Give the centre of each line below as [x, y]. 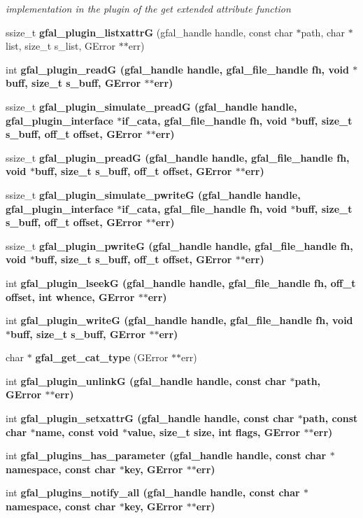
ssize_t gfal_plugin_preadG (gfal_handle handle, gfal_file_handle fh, [178, 157]
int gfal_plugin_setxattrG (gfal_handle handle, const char [150, 418]
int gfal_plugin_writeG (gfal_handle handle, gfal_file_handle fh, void [179, 320]
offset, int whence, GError [70, 296]
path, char [323, 32]
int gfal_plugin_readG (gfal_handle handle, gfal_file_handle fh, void [177, 69]
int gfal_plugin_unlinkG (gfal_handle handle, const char [146, 380]
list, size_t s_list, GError [61, 46]
